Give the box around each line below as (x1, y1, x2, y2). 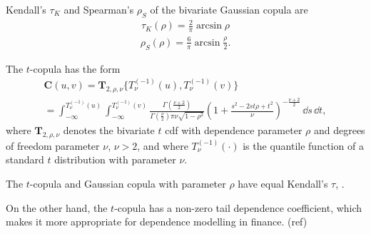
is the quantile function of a (243, 138, 364, 153)
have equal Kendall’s (238, 175, 328, 190)
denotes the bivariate (63, 122, 155, 137)
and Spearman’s (63, 2, 134, 16)
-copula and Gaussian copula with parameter (29, 175, 226, 190)
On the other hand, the (6, 200, 108, 215)
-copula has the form (29, 61, 121, 76)
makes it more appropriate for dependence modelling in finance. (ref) (6, 214, 308, 229)
